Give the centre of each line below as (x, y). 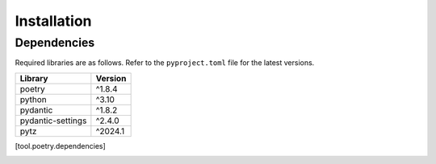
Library (34, 78)
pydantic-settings (53, 121)
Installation (53, 21)
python (34, 99)
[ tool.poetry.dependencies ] (61, 146)
